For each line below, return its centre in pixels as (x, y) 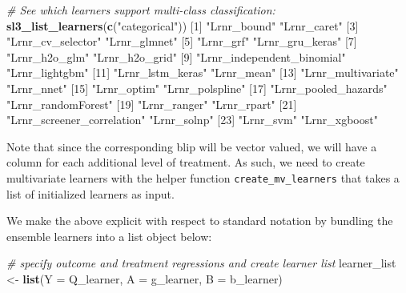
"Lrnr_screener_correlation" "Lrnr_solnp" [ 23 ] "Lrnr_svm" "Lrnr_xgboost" (192, 120)
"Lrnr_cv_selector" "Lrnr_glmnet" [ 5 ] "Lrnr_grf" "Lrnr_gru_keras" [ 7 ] (182, 41)
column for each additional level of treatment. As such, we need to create (186, 162)
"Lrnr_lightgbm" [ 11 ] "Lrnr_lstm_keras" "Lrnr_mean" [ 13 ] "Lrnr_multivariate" (203, 72)
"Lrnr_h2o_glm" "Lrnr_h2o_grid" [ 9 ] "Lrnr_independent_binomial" (176, 56)
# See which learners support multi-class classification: (141, 10)
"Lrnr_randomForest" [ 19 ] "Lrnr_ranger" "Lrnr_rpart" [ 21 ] (152, 104)
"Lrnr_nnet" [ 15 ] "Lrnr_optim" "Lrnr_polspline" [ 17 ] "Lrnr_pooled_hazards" (197, 88)
